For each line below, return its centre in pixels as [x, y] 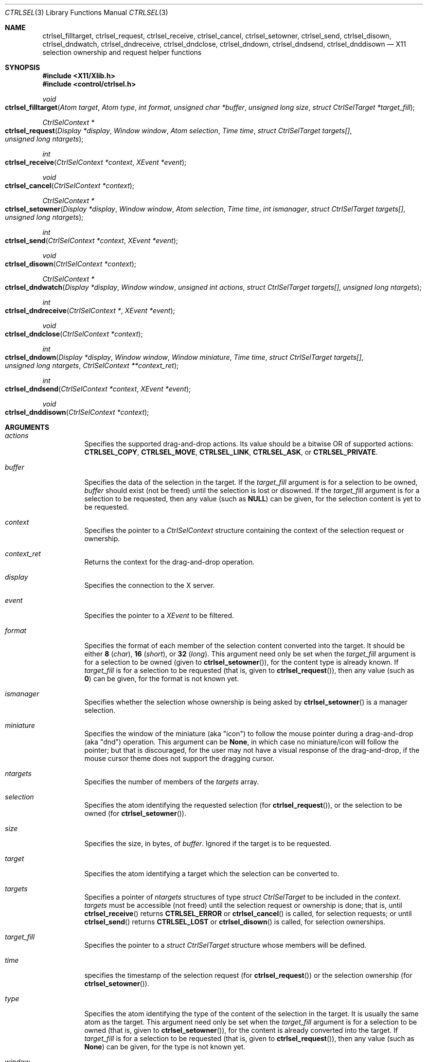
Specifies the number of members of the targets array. [172, 782]
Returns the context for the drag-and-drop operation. [169, 562]
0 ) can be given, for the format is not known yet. [162, 679]
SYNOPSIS [23, 67]
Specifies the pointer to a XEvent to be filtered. [159, 615]
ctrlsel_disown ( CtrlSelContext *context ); [71, 264]
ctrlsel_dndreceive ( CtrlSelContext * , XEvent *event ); [90, 310]
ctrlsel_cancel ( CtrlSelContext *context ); [70, 186]
